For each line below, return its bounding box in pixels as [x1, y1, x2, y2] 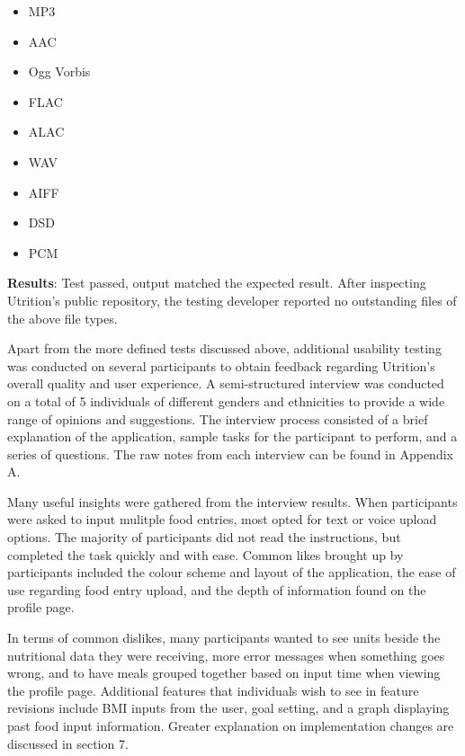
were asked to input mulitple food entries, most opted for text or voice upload [7, 510, 437, 529]
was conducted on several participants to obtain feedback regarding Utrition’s [7, 356, 435, 375]
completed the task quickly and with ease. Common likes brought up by [7, 545, 404, 564]
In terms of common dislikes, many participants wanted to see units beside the [7, 628, 441, 647]
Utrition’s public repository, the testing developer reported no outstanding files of [7, 290, 457, 309]
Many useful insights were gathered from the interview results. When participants [7, 492, 458, 511]
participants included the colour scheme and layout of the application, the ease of [7, 563, 456, 582]
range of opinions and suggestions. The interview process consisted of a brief [7, 409, 428, 428]
